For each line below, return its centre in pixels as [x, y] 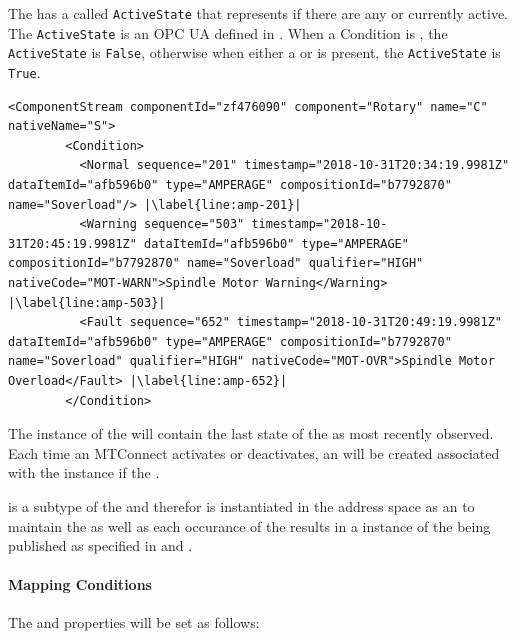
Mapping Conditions [80, 584]
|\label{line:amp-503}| [87, 302]
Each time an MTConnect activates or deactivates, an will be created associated [254, 452]
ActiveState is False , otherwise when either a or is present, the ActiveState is [254, 52]
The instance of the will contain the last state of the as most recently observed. [251, 433]
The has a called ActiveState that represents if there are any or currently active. [258, 13]
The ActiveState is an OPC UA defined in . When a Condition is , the [228, 32]
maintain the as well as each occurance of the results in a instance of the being [249, 525]
